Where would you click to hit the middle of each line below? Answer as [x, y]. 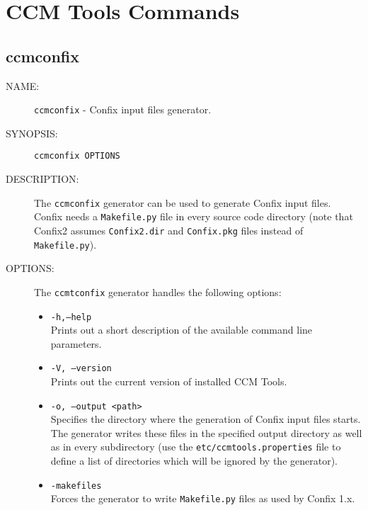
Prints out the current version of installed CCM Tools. [169, 381]
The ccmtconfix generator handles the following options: [158, 291]
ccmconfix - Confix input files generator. [123, 109]
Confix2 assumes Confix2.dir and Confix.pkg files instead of [169, 230]
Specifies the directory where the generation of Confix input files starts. [206, 419]
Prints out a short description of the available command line [182, 330]
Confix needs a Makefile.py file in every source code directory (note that [194, 216]
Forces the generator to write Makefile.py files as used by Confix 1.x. [203, 498]
